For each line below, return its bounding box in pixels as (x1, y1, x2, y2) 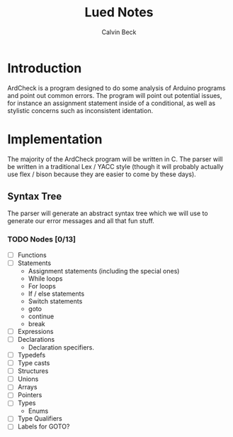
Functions (17, 250, 47, 259)
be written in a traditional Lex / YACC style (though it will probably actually (7, 162, 224, 171)
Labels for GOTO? (17, 422, 70, 431)
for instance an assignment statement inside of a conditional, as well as (7, 99, 216, 107)
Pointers (17, 391, 42, 399)
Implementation (7, 131, 103, 147)
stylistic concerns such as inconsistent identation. (7, 106, 154, 114)
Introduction (7, 60, 82, 76)
